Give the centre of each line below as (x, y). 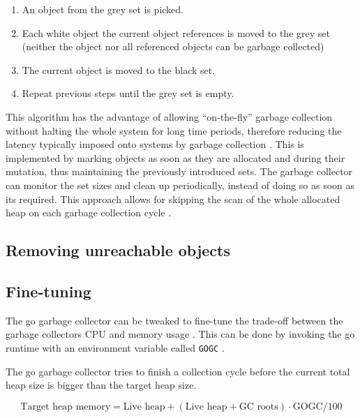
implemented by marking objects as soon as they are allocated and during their (175, 157)
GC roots (258, 406)
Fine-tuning (48, 291)
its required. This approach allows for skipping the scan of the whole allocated (173, 199)
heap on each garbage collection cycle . (89, 212)
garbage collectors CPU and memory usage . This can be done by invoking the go (180, 334)
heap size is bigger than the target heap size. (101, 385)
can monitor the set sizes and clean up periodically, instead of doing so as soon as (180, 185)
